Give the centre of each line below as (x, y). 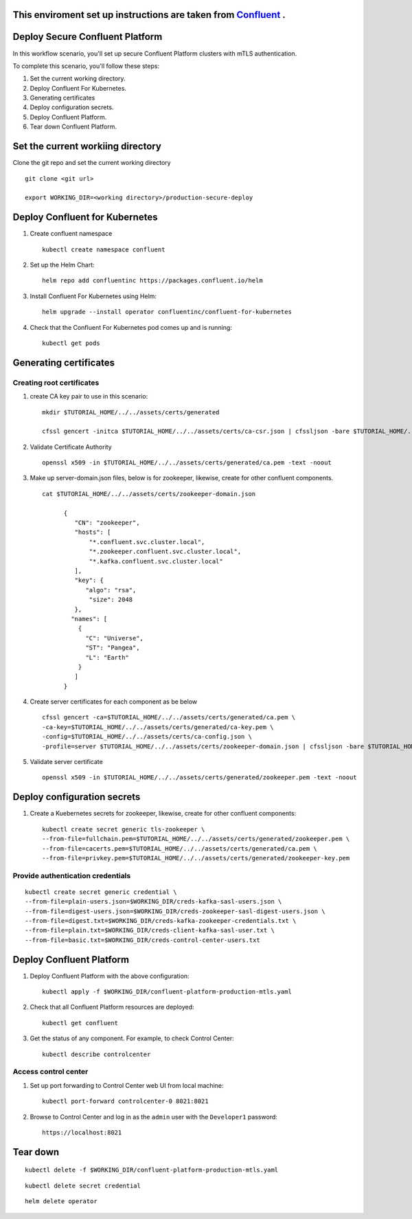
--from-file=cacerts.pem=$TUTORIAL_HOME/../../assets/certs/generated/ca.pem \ (180, 848)
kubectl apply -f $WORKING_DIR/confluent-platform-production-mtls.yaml (167, 992)
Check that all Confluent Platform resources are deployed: (112, 1007)
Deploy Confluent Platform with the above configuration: (110, 976)
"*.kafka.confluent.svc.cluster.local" (156, 561)
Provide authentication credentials (72, 875)
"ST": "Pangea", (113, 648)
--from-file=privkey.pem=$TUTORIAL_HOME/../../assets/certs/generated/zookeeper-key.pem (196, 858)
